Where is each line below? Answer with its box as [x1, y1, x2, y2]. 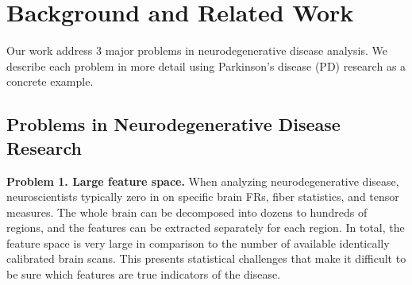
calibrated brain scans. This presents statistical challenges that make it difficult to [6, 250, 406, 267]
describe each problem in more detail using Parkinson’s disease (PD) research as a [6, 57, 406, 74]
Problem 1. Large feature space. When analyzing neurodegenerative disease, [6, 172, 399, 189]
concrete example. [6, 73, 94, 90]
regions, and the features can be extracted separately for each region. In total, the [6, 219, 405, 236]
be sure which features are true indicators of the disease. [6, 266, 281, 283]
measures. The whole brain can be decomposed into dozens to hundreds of [6, 203, 368, 220]
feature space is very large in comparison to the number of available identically [6, 234, 390, 251]
